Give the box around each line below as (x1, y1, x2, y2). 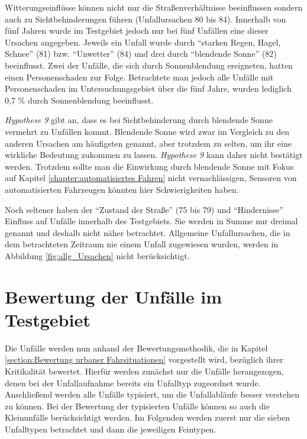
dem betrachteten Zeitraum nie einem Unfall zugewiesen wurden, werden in (5, 238, 279, 250)
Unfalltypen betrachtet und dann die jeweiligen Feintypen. (5, 422, 216, 435)
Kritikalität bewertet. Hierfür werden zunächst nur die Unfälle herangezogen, (5, 364, 284, 377)
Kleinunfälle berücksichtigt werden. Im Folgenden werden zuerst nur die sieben (5, 411, 290, 424)
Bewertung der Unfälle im (5, 284, 222, 308)
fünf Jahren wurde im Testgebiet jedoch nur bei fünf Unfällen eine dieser (5, 24, 269, 37)
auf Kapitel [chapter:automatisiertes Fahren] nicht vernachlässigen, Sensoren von (5, 172, 297, 184)
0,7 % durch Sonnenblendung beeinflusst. (5, 93, 154, 106)
